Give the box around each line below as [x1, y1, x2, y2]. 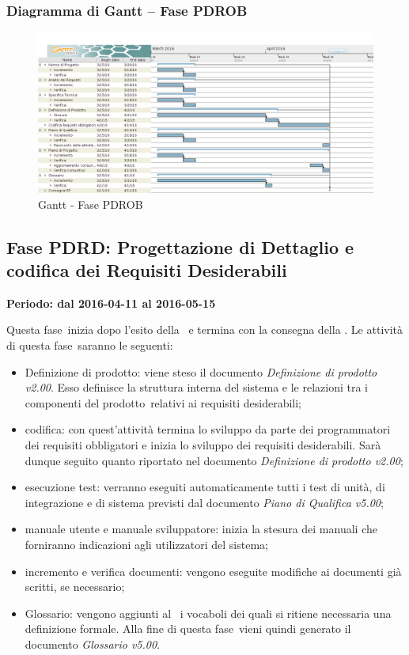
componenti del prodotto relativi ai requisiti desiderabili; [25, 394, 301, 411]
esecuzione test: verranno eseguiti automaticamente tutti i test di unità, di [25, 479, 385, 495]
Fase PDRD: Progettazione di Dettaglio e [6, 234, 354, 259]
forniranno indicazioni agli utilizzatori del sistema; [25, 536, 268, 553]
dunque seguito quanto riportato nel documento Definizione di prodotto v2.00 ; [25, 452, 403, 468]
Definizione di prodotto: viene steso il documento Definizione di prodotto [25, 363, 377, 380]
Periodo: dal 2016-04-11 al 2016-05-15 [6, 294, 216, 311]
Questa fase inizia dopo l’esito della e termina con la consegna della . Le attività [6, 321, 403, 338]
